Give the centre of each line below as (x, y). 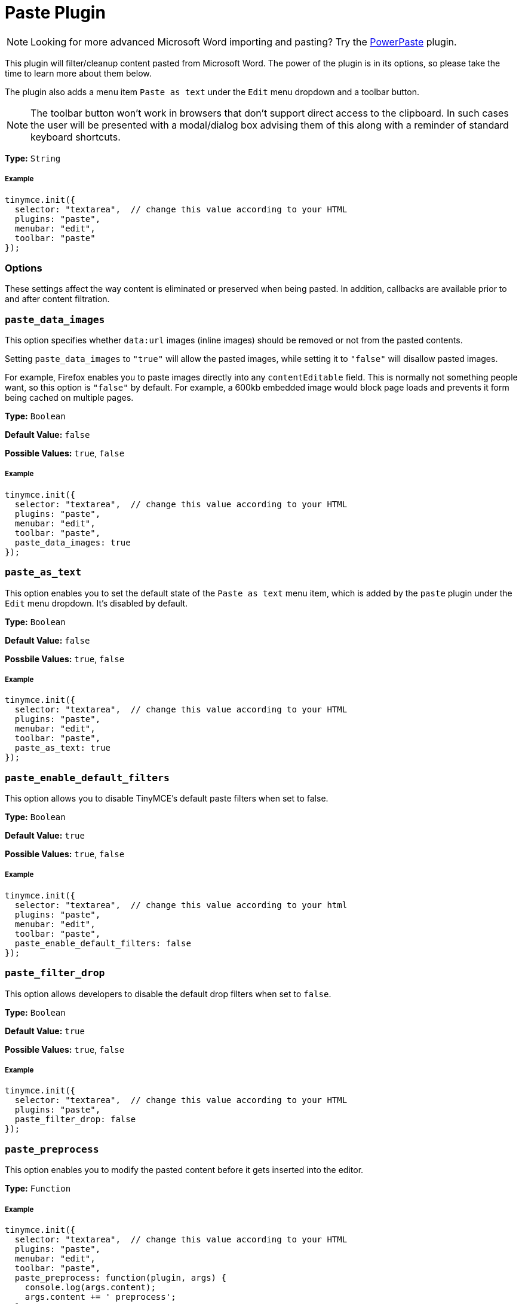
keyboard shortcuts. (76, 137)
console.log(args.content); (90, 1287)
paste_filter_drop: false (75, 1119)
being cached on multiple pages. (69, 398)
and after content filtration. (57, 299)
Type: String (33, 158)
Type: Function (38, 1189)
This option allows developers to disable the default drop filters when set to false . (168, 994)
